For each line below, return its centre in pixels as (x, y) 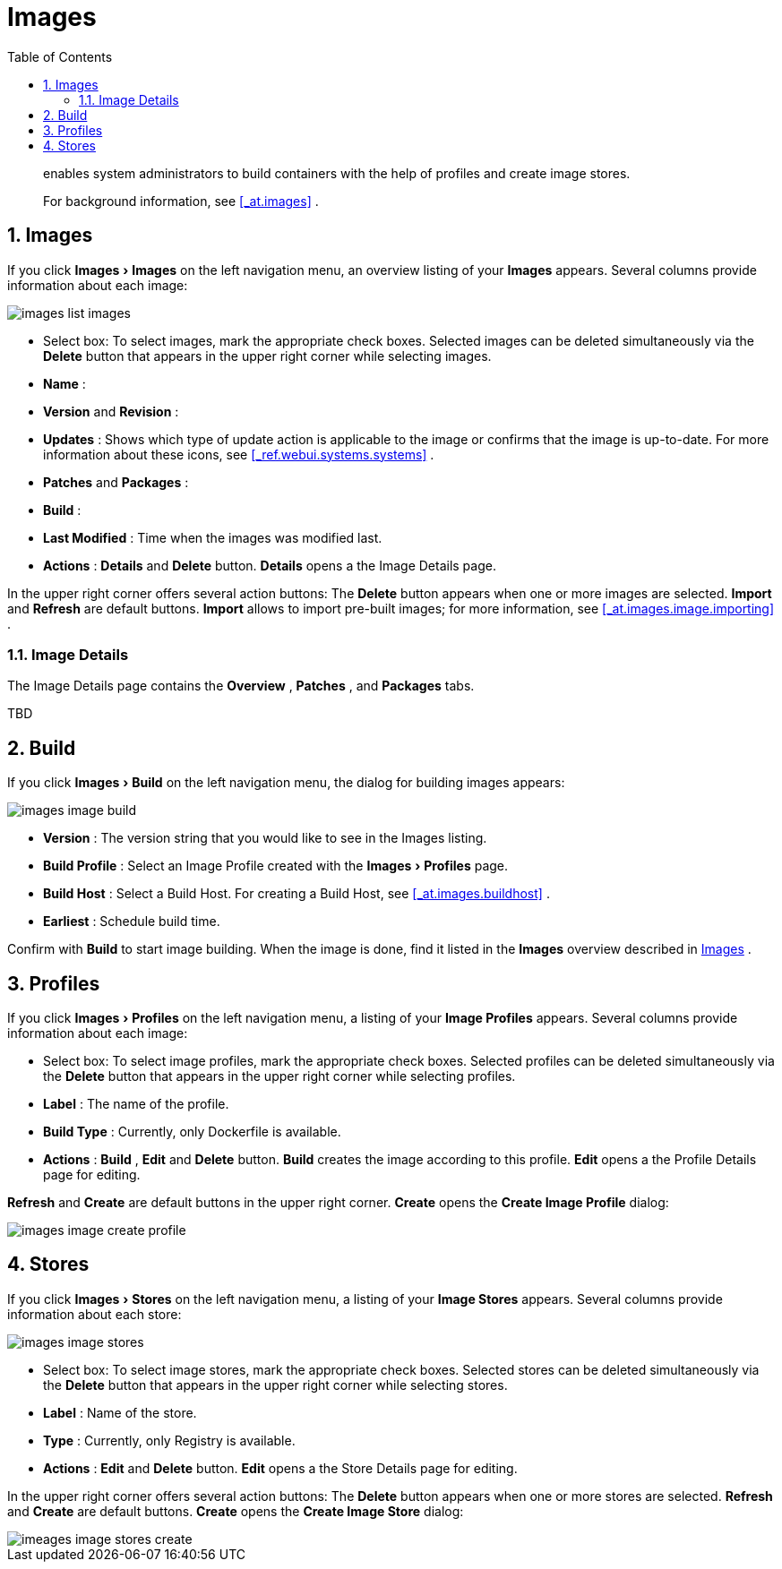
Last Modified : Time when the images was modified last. (213, 537)
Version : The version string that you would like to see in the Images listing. (265, 838)
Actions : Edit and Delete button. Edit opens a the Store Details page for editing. (280, 1468)
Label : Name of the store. (120, 1412)
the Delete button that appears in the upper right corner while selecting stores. (275, 1385)
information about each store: (95, 1314)
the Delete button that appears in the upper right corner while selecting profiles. (279, 1076)
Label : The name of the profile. (136, 1104)
